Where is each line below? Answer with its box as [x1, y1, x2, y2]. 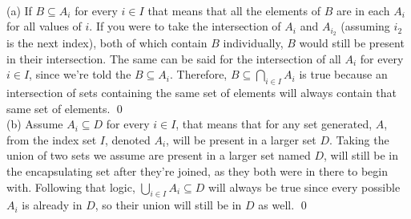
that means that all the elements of [147, 2, 320, 18]
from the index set [6, 131, 97, 148]
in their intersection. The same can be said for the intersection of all [6, 50, 341, 67]
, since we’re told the [29, 66, 131, 83]
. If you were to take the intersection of [89, 18, 281, 34]
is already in [22, 197, 83, 213]
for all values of [6, 18, 82, 34]
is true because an [299, 66, 388, 83]
